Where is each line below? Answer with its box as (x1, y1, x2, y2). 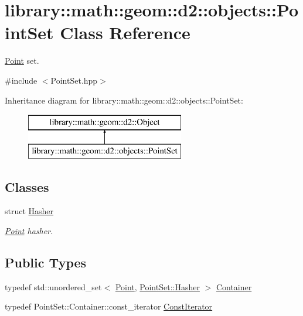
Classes (5, 177, 49, 195)
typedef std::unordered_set (5, 280, 102, 293)
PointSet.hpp (50, 74, 98, 86)
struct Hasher (5, 205, 54, 217)
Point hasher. (5, 225, 53, 237)
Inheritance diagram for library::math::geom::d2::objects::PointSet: (5, 94, 243, 106)
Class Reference (60, 20, 190, 44)
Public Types (5, 253, 87, 272)
